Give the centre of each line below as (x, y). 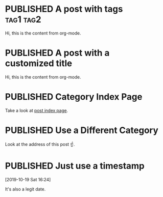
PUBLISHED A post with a (57, 53)
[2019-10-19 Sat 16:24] (28, 179)
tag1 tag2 (23, 19)
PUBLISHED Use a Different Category (82, 130)
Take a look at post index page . (37, 110)
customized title (39, 64)
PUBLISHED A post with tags (64, 9)
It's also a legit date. (25, 189)
